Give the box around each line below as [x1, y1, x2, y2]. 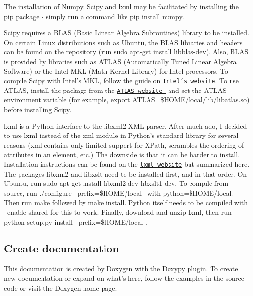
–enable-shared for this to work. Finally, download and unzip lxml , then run [4, 207, 232, 217]
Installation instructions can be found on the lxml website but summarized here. [4, 159, 250, 169]
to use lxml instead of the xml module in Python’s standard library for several [4, 130, 239, 140]
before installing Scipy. [4, 104, 72, 114]
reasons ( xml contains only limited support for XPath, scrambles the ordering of [4, 139, 244, 150]
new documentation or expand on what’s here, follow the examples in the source [4, 273, 244, 283]
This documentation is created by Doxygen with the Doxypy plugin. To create [4, 263, 238, 273]
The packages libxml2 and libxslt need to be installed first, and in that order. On [4, 168, 247, 179]
